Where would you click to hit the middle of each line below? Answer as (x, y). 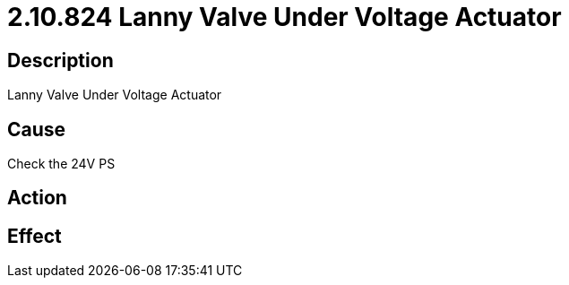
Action (37, 198)
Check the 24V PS (61, 164)
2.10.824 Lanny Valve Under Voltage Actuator (284, 17)
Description (60, 60)
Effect (34, 236)
